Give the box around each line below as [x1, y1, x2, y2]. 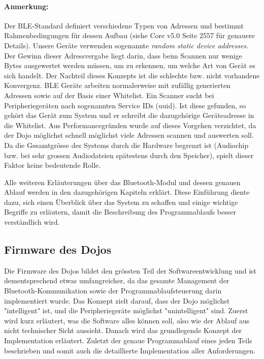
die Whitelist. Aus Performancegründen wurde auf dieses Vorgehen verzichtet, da [4, 119, 256, 130]
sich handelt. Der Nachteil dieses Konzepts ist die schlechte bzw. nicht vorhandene [4, 70, 260, 80]
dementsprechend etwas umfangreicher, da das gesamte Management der [4, 275, 229, 286]
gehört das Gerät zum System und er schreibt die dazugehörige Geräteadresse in [4, 110, 254, 121]
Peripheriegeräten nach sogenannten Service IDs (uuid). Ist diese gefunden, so [4, 100, 246, 110]
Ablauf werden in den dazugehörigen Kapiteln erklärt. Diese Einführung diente [4, 187, 250, 197]
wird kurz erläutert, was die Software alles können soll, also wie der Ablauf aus [4, 315, 250, 325]
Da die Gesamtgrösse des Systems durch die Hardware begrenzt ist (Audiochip [4, 139, 249, 150]
